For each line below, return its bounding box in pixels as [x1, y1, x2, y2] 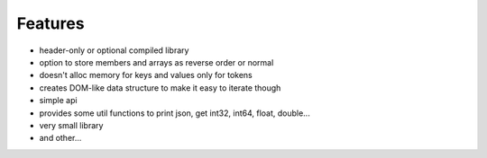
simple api [39, 95, 78, 106]
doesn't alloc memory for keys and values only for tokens [39, 70, 253, 81]
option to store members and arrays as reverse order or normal [39, 57, 274, 67]
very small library [39, 119, 104, 130]
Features [16, 13, 85, 33]
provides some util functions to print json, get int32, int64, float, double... [39, 108, 310, 118]
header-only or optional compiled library [39, 45, 189, 56]
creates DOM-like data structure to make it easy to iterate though [39, 82, 281, 93]
